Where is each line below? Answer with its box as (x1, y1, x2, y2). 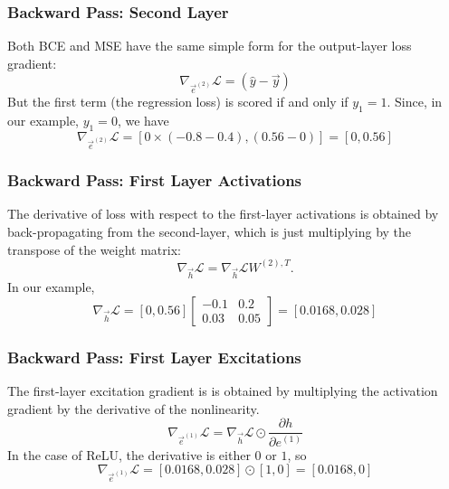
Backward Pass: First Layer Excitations (7, 345, 301, 368)
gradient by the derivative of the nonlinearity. (7, 399, 260, 418)
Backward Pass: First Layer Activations (7, 169, 302, 192)
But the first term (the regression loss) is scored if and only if (7, 92, 349, 111)
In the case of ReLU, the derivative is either (7, 445, 251, 464)
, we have (117, 111, 169, 130)
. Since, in (387, 92, 443, 111)
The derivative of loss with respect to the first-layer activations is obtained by (7, 204, 439, 223)
